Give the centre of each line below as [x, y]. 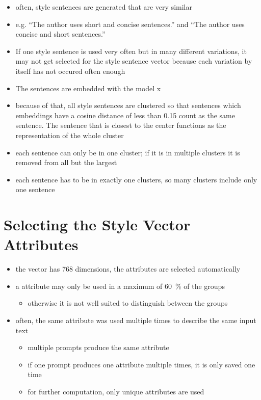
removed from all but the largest [66, 162]
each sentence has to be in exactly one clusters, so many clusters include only [136, 179]
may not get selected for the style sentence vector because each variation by [134, 61]
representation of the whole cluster [70, 135]
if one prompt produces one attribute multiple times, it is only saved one [141, 364]
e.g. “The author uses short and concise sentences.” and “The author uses [130, 24]
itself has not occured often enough [70, 71]
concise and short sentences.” [60, 34]
